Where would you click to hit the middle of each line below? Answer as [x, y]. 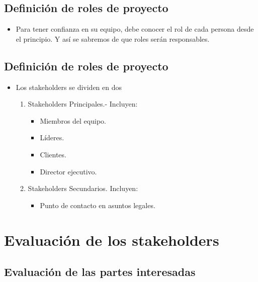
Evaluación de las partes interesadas [100, 272]
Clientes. [53, 154]
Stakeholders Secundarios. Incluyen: [83, 188]
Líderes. [52, 137]
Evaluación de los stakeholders [112, 240]
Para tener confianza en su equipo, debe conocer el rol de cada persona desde [135, 29]
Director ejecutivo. [68, 171]
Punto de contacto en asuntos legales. [98, 205]
